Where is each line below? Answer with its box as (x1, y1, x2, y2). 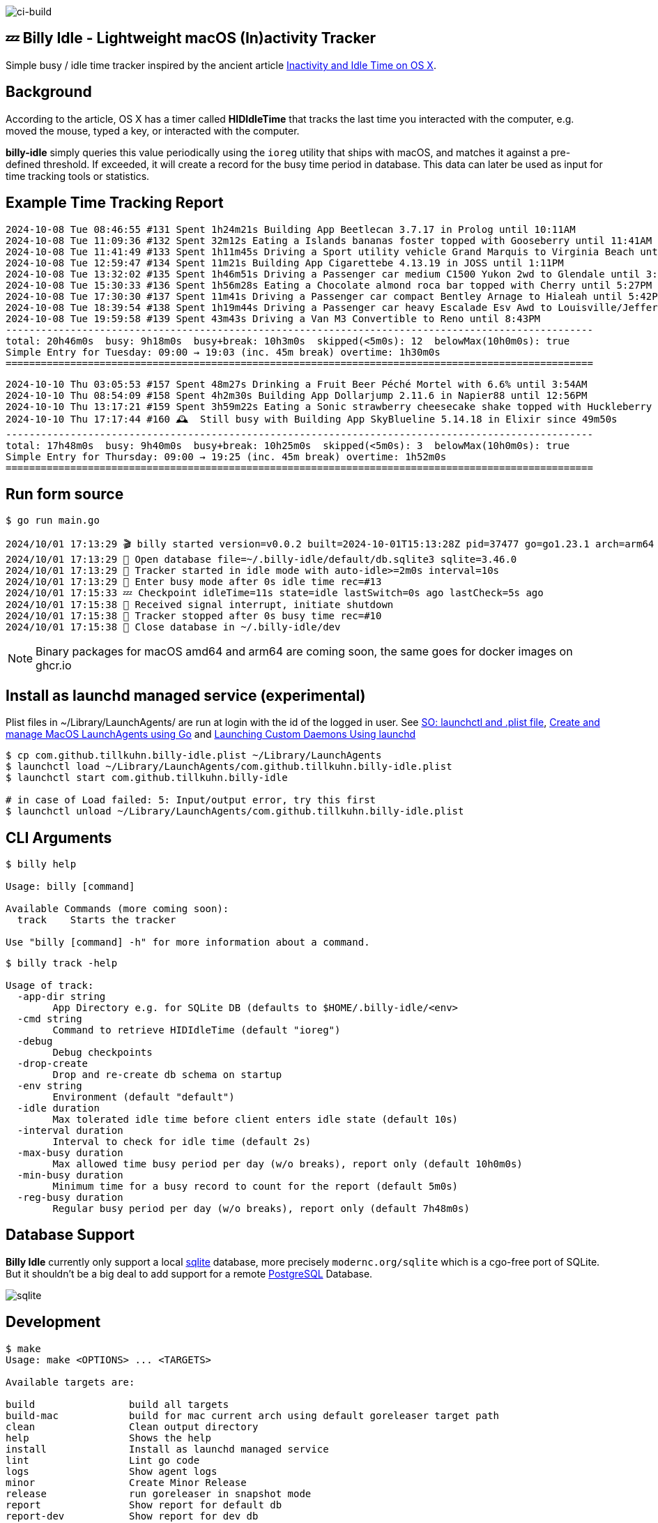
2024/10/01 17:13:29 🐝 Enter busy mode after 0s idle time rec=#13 (6, 576, 382, 588)
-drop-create (17, 1058, 89, 1070)
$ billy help (6, 858, 77, 870)
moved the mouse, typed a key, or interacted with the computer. (6, 124, 300, 137)
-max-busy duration (17, 1147, 123, 1159)
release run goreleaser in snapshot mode (6, 1487, 312, 1499)
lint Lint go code (6, 1454, 200, 1466)
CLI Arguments (6, 828, 112, 847)
